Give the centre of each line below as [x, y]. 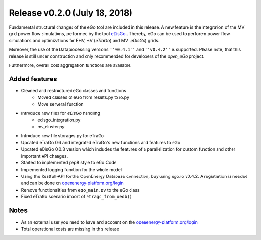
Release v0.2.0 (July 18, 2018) [71, 13]
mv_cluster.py [51, 127]
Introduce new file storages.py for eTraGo [62, 135]
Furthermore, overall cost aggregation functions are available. [70, 65]
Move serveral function [61, 104]
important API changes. [44, 156]
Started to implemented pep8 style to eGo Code [69, 163]
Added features [33, 79]
